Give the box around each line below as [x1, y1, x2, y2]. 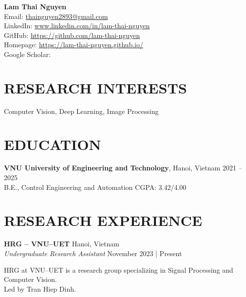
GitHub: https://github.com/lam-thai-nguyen [4, 30, 140, 40]
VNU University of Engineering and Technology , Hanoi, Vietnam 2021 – [4, 163, 242, 173]
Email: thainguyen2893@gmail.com [4, 11, 108, 21]
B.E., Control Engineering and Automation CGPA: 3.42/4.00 [4, 182, 187, 192]
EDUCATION [4, 134, 101, 154]
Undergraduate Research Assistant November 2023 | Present [4, 248, 182, 258]
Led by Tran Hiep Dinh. [4, 283, 76, 294]
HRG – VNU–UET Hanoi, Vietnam [4, 239, 119, 249]
